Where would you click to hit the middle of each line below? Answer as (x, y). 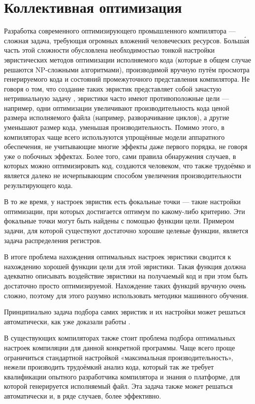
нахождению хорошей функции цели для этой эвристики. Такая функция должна (125, 266)
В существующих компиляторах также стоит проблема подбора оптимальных (120, 338)
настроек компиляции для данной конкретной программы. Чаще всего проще (120, 347)
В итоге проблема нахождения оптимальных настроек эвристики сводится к (118, 257)
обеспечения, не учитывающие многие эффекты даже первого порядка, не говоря (126, 146)
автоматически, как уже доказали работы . (67, 321)
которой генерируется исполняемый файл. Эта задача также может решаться (118, 386)
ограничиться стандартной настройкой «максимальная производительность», (119, 357)
